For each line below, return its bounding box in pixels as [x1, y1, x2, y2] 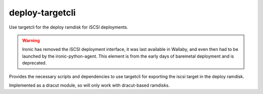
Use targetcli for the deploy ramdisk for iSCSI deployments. [9, 24, 129, 30]
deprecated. [22, 60, 47, 66]
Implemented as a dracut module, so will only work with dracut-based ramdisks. [9, 82, 170, 88]
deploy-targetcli [9, 7, 76, 18]
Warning [22, 37, 40, 43]
